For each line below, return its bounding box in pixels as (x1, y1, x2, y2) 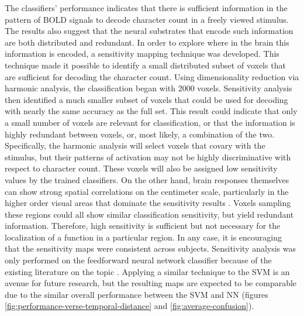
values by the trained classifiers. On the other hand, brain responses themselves (5, 173, 289, 186)
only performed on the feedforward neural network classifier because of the (5, 254, 272, 266)
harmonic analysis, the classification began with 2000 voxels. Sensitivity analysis (5, 82, 292, 94)
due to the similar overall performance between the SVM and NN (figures (5, 288, 268, 300)
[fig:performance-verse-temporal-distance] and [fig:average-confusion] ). (5, 300, 254, 312)
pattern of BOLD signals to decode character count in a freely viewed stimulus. (5, 13, 289, 25)
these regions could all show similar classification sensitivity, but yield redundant (5, 208, 294, 220)
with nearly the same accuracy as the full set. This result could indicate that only (5, 105, 298, 117)
